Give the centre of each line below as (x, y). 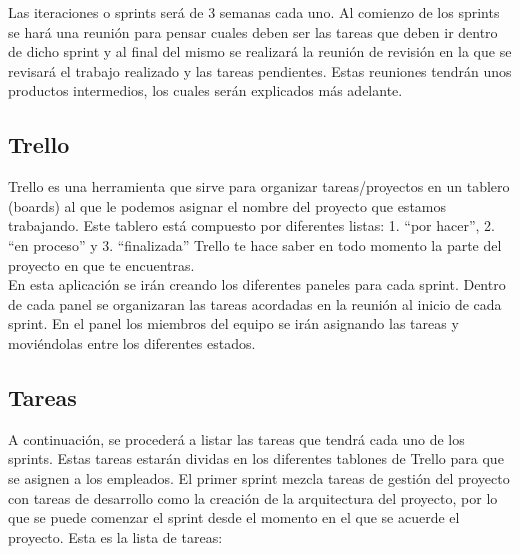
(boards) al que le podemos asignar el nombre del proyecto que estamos (227, 205)
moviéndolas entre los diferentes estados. (132, 342)
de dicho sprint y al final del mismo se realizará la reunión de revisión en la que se (260, 51)
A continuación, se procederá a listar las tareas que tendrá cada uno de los (236, 438)
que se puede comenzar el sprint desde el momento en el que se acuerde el (234, 517)
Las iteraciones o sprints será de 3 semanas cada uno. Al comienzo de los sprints (254, 12)
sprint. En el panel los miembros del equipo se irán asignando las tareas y (233, 323)
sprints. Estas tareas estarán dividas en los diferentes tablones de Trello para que (256, 458)
